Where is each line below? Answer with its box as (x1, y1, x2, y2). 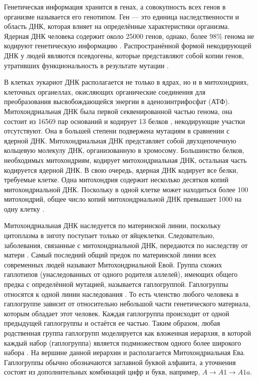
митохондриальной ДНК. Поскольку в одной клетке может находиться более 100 (4, 184, 248, 194)
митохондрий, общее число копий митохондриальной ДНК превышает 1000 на (4, 194, 242, 204)
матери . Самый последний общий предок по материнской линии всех (4, 250, 216, 260)
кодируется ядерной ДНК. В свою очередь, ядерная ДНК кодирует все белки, (4, 164, 238, 175)
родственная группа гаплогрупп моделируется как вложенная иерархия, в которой (4, 328, 252, 338)
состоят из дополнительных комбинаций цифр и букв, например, (4, 367, 200, 377)
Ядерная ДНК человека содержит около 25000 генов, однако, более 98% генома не (4, 30, 255, 41)
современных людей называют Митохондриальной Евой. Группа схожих (4, 259, 222, 269)
